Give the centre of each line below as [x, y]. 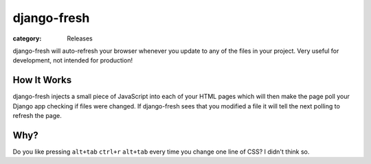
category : [27, 38]
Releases [80, 38]
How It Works [42, 80]
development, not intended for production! [73, 60]
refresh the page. [37, 116]
